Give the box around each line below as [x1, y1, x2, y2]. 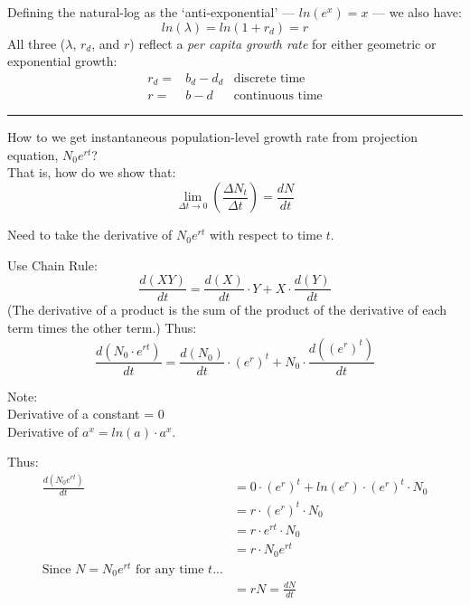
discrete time [233, 71, 305, 85]
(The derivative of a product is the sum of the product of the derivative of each [7, 300, 447, 319]
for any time [135, 562, 204, 576]
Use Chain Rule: [7, 255, 98, 274]
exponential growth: [7, 52, 117, 71]
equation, [7, 145, 59, 164]
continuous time [233, 90, 323, 103]
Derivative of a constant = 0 [7, 404, 164, 423]
